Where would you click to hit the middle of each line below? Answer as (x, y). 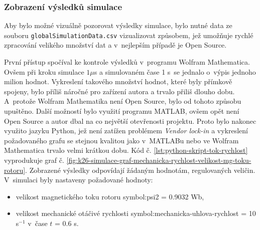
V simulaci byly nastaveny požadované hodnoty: (79, 180)
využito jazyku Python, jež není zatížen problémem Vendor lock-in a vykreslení (126, 131)
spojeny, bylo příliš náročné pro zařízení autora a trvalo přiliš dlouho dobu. (119, 91)
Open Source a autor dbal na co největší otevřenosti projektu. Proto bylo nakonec (130, 121)
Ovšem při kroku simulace (44, 71)
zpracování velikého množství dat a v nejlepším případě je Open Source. (115, 45)
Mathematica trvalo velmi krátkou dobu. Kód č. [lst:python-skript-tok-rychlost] (126, 150)
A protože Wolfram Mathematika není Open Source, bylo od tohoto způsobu (123, 101)
